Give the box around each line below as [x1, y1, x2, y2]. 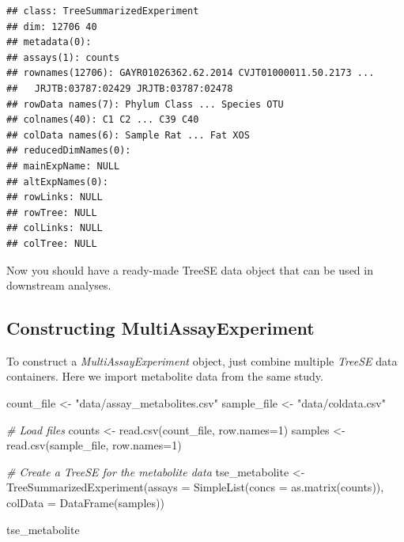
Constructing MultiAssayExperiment [6, 316, 315, 340]
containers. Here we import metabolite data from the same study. [6, 368, 323, 385]
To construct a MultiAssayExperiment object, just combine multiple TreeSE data [6, 352, 398, 369]
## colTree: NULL [6, 237, 97, 249]
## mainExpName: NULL [6, 160, 120, 172]
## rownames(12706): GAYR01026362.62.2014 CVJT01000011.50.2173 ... [6, 67, 375, 79]
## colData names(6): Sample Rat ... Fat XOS [6, 129, 250, 141]
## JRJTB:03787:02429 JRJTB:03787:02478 [6, 82, 233, 94]
